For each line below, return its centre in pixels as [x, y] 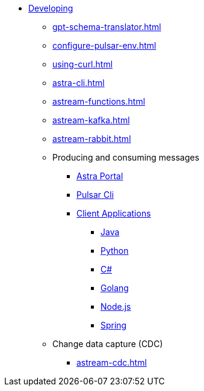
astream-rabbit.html [92, 139]
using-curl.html [83, 64]
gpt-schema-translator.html [107, 27]
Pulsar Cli [95, 195]
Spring [114, 325]
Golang [115, 288]
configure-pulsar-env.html [104, 45]
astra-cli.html [79, 83]
